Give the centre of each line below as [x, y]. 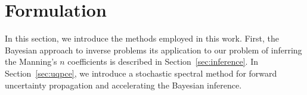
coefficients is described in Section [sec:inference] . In [163, 61]
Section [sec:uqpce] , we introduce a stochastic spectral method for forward [141, 73]
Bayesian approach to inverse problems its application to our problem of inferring [153, 50]
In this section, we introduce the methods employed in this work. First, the [142, 38]
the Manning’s [31, 61]
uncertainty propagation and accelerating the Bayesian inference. [123, 85]
